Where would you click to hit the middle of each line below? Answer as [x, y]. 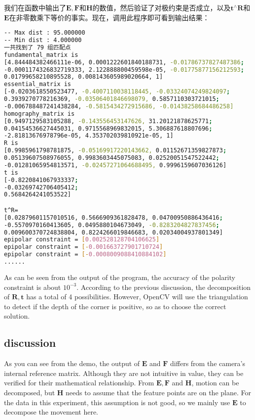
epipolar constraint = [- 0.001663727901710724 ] [84, 247]
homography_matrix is [39, 114]
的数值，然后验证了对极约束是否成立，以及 [162, 7]
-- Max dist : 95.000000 [45, 33]
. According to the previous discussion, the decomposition [164, 287]
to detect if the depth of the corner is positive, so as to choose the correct [115, 306]
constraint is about [33, 287]
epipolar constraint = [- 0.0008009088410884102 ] [85, 255]
